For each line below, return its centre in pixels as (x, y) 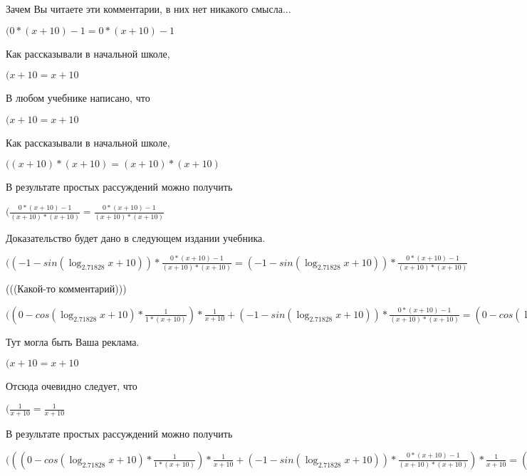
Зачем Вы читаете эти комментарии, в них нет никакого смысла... (148, 9)
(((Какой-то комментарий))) (66, 289)
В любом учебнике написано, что (78, 98)
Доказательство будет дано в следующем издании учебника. (136, 237)
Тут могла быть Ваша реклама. (73, 341)
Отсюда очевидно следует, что (72, 386)
